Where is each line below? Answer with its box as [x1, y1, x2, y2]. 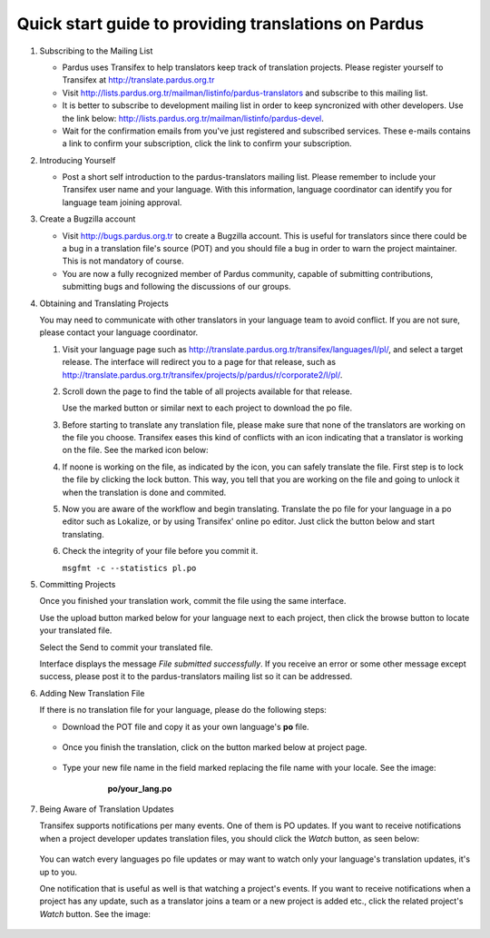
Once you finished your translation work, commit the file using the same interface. [39, 596, 347, 607]
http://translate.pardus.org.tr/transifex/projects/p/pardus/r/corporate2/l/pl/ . [62, 369, 343, 380]
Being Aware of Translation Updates [39, 804, 174, 815]
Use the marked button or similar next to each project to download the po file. [62, 402, 353, 413]
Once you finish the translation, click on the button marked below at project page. [62, 741, 367, 753]
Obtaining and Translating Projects [39, 298, 170, 309]
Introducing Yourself [39, 154, 116, 165]
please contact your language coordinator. [39, 327, 199, 338]
